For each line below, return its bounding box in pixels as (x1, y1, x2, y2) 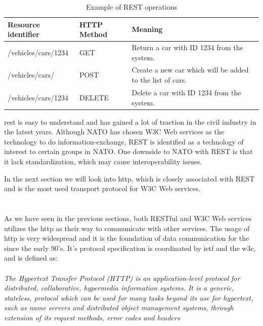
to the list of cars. (131, 75, 187, 85)
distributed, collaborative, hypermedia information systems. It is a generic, (4, 282, 234, 293)
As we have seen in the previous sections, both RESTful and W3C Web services (4, 212, 252, 223)
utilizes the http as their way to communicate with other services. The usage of (4, 223, 250, 233)
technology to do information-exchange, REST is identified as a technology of (4, 136, 244, 147)
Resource (8, 19, 40, 29)
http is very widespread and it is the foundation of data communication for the (4, 233, 249, 243)
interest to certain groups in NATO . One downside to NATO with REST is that (4, 146, 253, 157)
